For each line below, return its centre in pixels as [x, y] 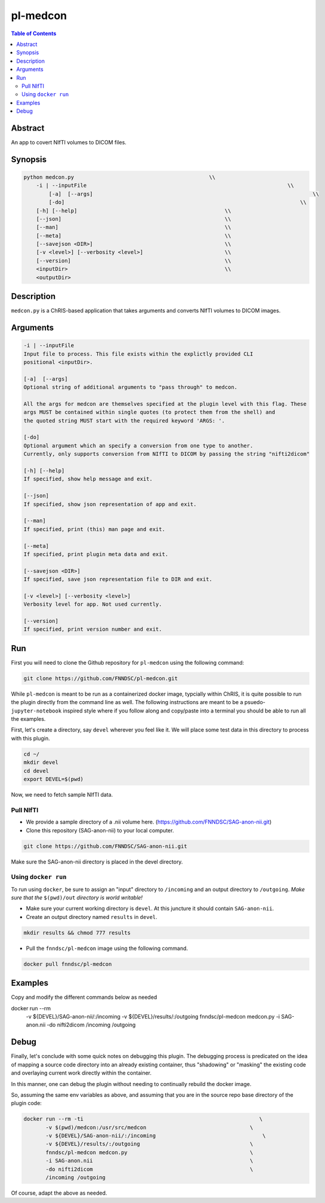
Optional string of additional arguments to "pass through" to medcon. [131, 387]
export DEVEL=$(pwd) [53, 779]
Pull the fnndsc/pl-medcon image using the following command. [107, 948]
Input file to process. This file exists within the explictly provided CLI [138, 354]
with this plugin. [30, 738]
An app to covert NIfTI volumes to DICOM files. [69, 142]
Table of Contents [34, 33]
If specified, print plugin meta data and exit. [96, 554]
